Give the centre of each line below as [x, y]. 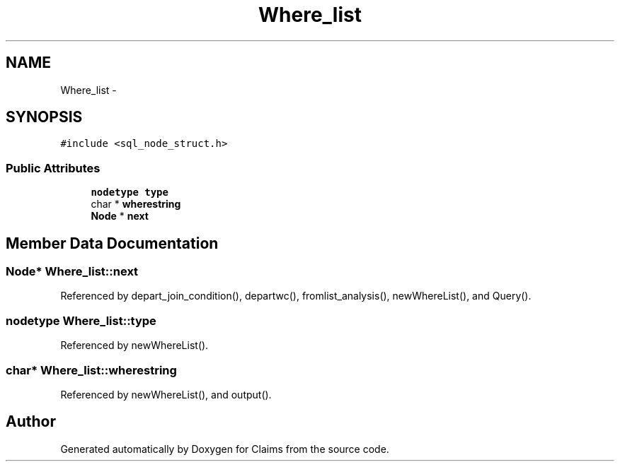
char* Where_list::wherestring [91, 370]
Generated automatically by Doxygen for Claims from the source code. [225, 449]
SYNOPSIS [44, 117]
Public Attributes [53, 168]
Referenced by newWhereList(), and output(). [166, 394]
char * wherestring [136, 204]
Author [31, 422]
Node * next [120, 216]
